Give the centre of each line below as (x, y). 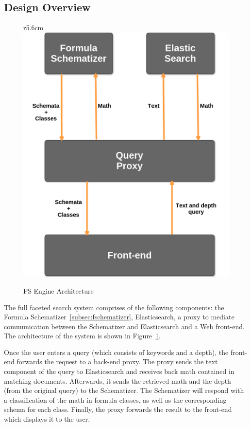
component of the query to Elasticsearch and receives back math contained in (119, 371)
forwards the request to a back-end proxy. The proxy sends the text (117, 362)
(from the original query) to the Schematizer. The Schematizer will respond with (124, 390)
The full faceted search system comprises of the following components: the (114, 307)
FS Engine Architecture (59, 290)
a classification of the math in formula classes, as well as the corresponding (115, 399)
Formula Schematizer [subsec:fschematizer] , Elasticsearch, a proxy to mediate (119, 317)
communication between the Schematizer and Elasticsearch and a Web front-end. (124, 326)
